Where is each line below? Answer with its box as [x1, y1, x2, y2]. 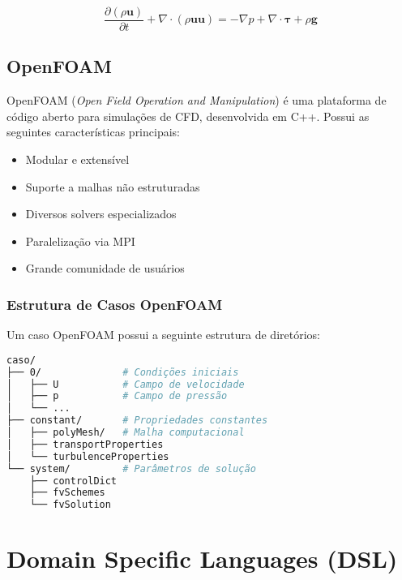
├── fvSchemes [29, 487, 105, 499]
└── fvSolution [29, 499, 111, 511]
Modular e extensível [25, 151, 130, 168]
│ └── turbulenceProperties [6, 450, 169, 462]
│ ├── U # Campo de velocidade [6, 378, 245, 390]
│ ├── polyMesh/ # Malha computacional [6, 427, 245, 439]
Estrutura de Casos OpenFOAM [6, 294, 223, 314]
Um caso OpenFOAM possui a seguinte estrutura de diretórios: [6, 326, 320, 343]
